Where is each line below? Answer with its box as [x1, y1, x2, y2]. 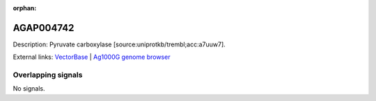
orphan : [13, 4, 37, 12]
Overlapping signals [13, 70, 83, 80]
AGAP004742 [13, 21, 75, 34]
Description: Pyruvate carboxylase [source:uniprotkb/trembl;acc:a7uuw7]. [13, 40, 226, 48]
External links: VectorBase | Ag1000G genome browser [13, 53, 171, 62]
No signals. [13, 84, 45, 93]
